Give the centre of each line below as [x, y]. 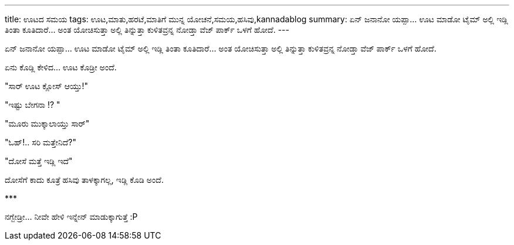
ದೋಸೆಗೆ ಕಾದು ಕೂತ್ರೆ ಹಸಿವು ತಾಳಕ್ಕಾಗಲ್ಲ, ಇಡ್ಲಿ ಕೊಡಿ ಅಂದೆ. [84, 180]
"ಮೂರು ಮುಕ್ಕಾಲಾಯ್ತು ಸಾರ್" [47, 123]
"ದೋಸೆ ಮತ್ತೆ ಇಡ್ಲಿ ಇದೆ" [39, 161]
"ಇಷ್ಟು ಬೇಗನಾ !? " [33, 105]
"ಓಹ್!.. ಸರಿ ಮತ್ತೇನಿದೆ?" [40, 142]
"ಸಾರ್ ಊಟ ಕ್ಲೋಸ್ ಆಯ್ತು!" [47, 86]
